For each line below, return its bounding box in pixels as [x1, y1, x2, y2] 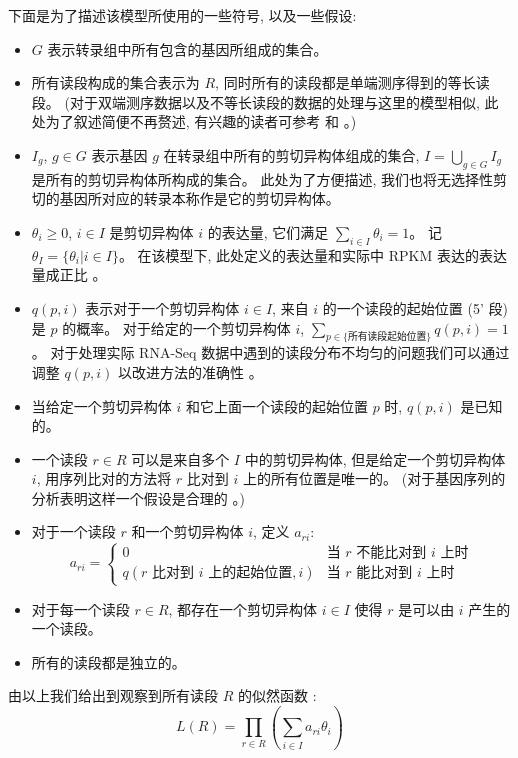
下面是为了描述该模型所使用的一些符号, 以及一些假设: [8, 5, 357, 25]
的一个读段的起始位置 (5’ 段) [322, 297, 508, 318]
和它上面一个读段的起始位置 [185, 395, 368, 416]
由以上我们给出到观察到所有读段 [8, 685, 218, 706]
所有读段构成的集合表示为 [31, 72, 200, 93]
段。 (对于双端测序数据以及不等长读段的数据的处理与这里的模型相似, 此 [31, 91, 499, 112]
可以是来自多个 [131, 448, 230, 469]
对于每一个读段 [31, 598, 130, 619]
